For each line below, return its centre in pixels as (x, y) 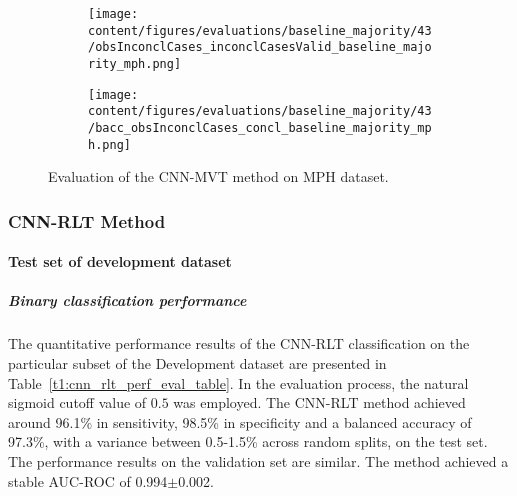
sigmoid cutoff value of (77, 402)
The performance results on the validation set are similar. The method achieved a (258, 461)
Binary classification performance (127, 300)
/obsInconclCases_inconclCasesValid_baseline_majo (260, 47)
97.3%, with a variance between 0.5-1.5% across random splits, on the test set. (248, 441)
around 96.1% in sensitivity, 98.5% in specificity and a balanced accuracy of (240, 421)
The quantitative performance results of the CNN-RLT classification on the (239, 343)
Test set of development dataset (120, 261)
